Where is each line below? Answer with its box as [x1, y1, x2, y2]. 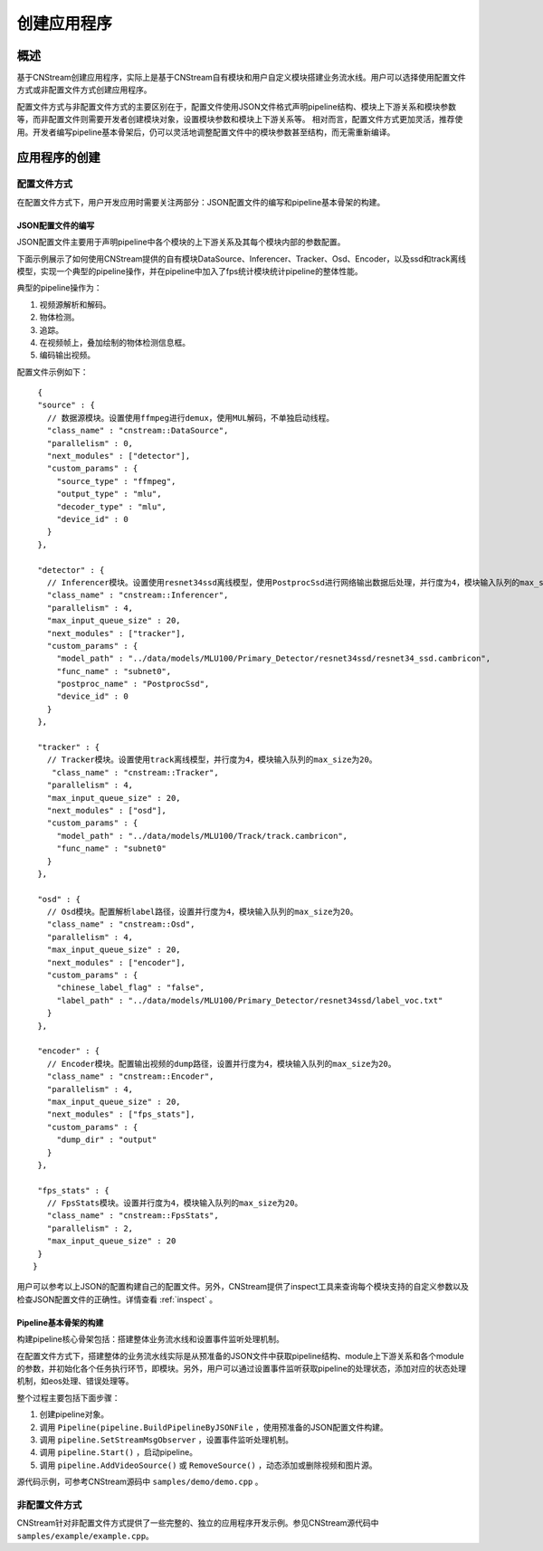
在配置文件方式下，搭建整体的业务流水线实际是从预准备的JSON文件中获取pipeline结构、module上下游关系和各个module [16, 1350, 465, 1361]
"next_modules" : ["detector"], [46, 451, 191, 461]
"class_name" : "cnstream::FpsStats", [46, 1211, 219, 1221]
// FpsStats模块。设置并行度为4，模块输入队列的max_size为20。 [46, 1198, 303, 1208]
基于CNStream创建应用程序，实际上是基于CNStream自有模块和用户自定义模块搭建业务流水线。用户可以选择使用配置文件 [16, 72, 466, 83]
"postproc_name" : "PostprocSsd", [56, 679, 210, 690]
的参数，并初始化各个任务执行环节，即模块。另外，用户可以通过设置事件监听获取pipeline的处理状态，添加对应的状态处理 [16, 1363, 466, 1374]
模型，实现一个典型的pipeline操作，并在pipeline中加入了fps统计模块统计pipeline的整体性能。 [16, 265, 363, 276]
